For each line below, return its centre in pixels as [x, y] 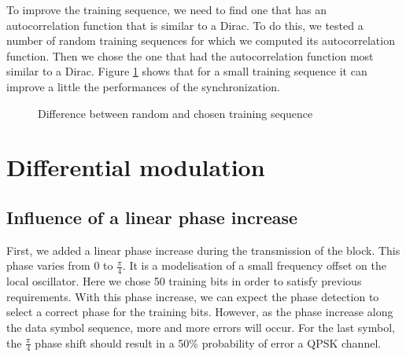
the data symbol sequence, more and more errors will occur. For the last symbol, [201, 327]
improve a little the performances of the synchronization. [143, 86]
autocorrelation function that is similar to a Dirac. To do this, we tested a [185, 25]
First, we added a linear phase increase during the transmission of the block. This [203, 250]
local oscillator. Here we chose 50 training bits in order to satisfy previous [184, 281]
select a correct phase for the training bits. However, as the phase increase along [200, 312]
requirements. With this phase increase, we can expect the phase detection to [193, 296]
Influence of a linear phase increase [152, 217]
